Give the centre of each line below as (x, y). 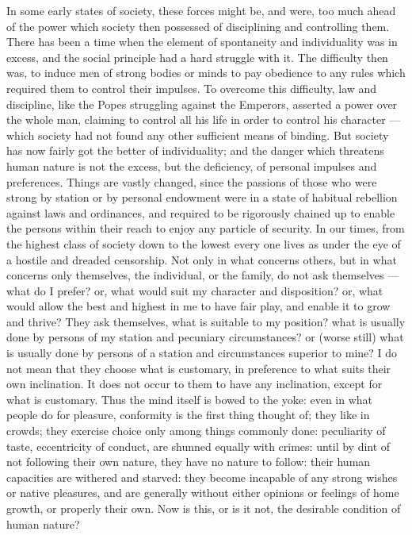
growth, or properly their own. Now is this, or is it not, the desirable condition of (204, 508)
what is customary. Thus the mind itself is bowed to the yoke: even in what (189, 399)
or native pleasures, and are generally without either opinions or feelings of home (203, 493)
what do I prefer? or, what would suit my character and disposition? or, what (195, 290)
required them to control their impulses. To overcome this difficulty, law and (192, 88)
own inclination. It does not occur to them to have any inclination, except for (195, 384)
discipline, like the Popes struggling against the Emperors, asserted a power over (202, 104)
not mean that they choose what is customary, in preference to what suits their (199, 368)
